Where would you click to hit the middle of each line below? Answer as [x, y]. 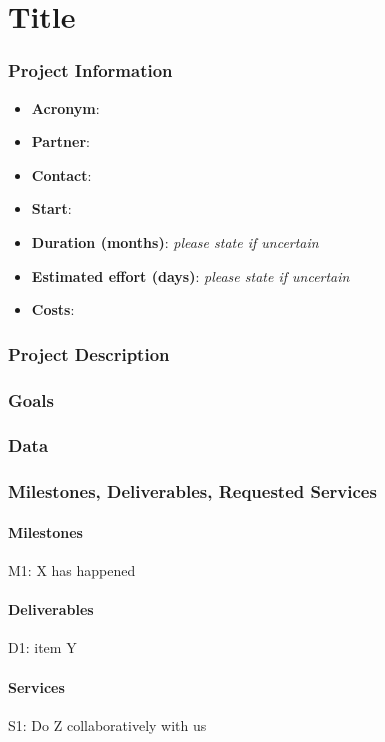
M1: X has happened [72, 569]
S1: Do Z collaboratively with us [107, 724]
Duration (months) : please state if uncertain [175, 241]
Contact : [61, 174]
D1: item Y [42, 647]
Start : [51, 208]
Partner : [60, 141]
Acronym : [65, 107]
